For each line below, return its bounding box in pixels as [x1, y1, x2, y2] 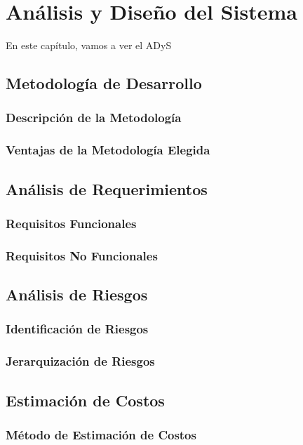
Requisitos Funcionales [6, 214, 137, 232]
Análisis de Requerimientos [6, 178, 208, 199]
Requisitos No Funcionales [6, 246, 158, 264]
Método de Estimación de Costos [6, 425, 196, 443]
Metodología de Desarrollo [6, 72, 202, 94]
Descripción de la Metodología [6, 109, 182, 126]
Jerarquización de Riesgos [6, 352, 155, 370]
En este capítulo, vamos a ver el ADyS [6, 38, 172, 53]
